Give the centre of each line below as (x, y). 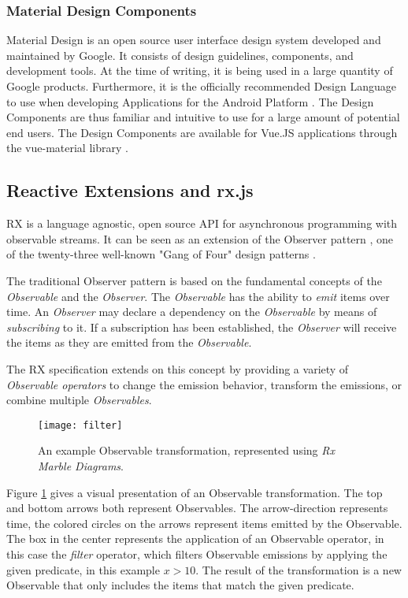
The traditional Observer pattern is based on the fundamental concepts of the (194, 280)
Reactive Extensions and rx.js (130, 190)
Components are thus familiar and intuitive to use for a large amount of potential (203, 117)
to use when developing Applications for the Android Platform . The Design (190, 101)
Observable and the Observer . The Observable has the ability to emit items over (198, 296)
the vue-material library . (67, 148)
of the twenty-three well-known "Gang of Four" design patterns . (161, 254)
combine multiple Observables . (79, 400)
